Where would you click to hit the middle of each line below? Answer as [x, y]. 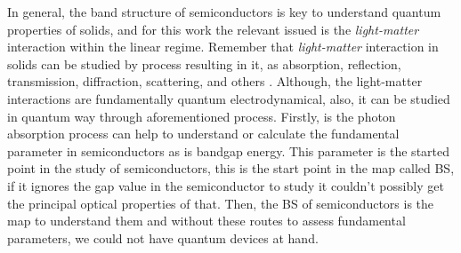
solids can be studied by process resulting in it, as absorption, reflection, [204, 63]
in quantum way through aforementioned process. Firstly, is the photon [202, 116]
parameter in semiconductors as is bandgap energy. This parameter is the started [229, 150]
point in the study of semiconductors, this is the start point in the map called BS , [231, 168]
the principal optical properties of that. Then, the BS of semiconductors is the [221, 203]
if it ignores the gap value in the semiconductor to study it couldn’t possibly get [226, 185]
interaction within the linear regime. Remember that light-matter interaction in [223, 47]
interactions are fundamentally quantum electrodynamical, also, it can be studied [229, 98]
